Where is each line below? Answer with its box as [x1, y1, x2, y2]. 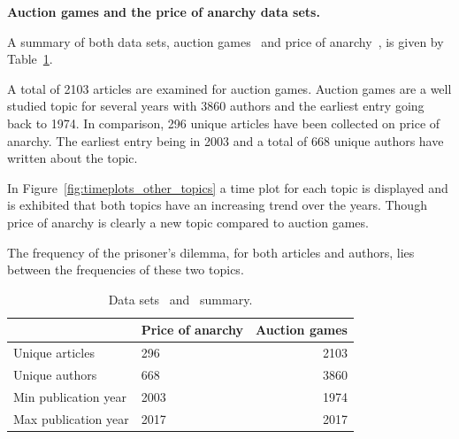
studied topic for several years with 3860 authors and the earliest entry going [7, 96, 425, 115]
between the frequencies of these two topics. [7, 260, 244, 279]
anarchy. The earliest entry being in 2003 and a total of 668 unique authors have [7, 131, 444, 150]
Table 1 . [7, 50, 53, 68]
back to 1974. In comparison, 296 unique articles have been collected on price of [7, 113, 440, 132]
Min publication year [13, 387, 127, 405]
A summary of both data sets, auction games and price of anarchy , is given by [7, 32, 444, 50]
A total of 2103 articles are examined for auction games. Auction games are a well [7, 79, 452, 97]
